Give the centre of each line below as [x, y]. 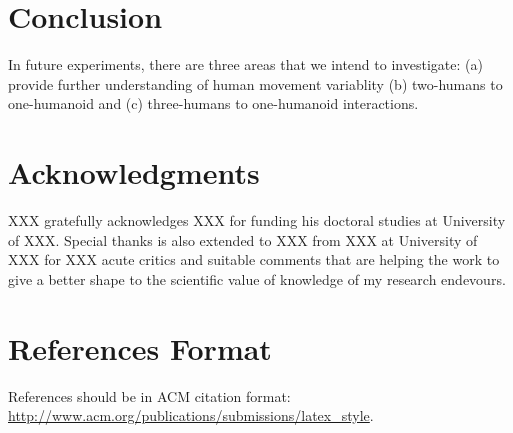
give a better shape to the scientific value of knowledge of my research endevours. [257, 278]
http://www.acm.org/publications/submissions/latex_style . [191, 415]
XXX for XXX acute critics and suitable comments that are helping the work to [254, 259]
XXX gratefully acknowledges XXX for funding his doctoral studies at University [257, 220]
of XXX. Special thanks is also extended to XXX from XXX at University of [243, 239]
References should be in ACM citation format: [149, 395]
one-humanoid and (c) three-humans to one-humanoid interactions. [213, 103]
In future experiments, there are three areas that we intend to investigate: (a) [245, 64]
